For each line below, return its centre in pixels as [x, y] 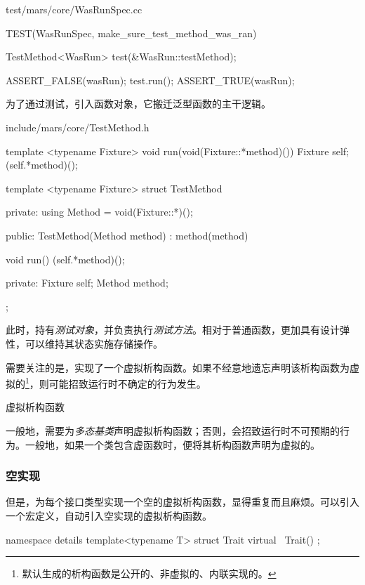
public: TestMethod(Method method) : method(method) [127, 235]
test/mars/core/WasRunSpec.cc [74, 9]
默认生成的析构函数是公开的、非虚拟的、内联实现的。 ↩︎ [149, 573]
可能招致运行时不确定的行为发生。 [127, 383]
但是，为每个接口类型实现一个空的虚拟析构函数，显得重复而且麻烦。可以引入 [182, 502]
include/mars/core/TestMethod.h [78, 127]
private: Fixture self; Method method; [87, 283]
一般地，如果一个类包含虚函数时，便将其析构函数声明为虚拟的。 [172, 444]
